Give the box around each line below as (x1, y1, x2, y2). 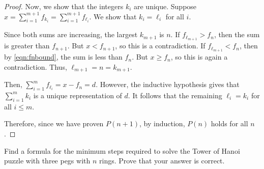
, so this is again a (170, 51, 228, 62)
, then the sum (214, 29, 260, 40)
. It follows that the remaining (128, 90, 222, 100)
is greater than (4, 40, 50, 51)
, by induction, (139, 118, 185, 129)
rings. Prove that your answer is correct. (99, 155, 225, 166)
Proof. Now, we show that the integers (4, 1, 124, 11)
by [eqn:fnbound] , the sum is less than (4, 51, 123, 62)
